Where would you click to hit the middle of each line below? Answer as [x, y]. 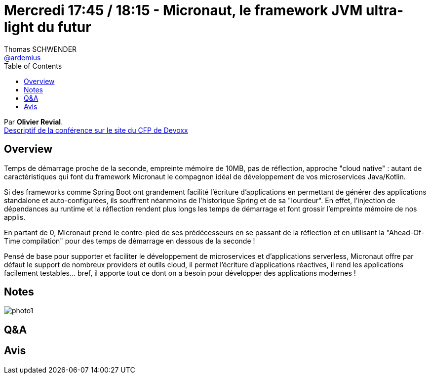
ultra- [385, 10]
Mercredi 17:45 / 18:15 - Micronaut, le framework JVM [183, 10]
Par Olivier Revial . [34, 122]
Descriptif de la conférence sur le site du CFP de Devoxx [96, 130]
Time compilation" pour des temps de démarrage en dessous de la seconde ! [130, 241]
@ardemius [22, 57]
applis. [15, 217]
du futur [64, 27]
